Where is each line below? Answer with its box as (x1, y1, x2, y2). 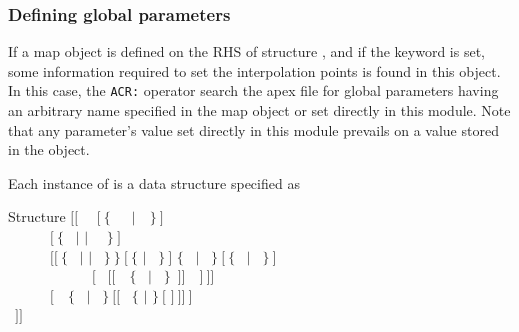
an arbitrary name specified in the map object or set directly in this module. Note (8, 100, 511, 121)
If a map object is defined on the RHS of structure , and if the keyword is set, (8, 41, 486, 62)
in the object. (8, 139, 90, 160)
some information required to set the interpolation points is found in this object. (8, 60, 501, 81)
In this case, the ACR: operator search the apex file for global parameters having (8, 80, 499, 101)
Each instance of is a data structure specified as (8, 172, 300, 193)
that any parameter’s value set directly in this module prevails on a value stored (8, 119, 499, 140)
